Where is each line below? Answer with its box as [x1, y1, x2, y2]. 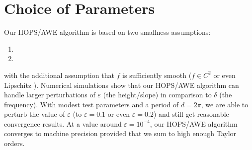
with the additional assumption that [4, 70, 114, 80]
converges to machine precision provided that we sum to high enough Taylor [4, 128, 237, 139]
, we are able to [201, 99, 249, 109]
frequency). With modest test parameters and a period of [4, 99, 179, 109]
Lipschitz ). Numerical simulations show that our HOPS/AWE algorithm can [4, 79, 239, 90]
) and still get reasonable [153, 109, 229, 119]
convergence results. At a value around [4, 118, 122, 129]
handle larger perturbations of [4, 89, 95, 100]
